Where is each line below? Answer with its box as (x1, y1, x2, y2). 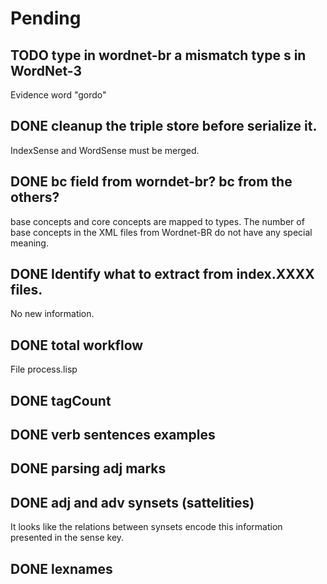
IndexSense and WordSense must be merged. (10, 144, 200, 156)
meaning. (10, 237, 49, 249)
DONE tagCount (10, 392, 112, 409)
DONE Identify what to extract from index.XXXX (10, 266, 315, 283)
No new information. (10, 308, 95, 320)
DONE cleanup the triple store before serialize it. (10, 118, 318, 135)
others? (10, 189, 60, 206)
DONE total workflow (10, 337, 144, 354)
